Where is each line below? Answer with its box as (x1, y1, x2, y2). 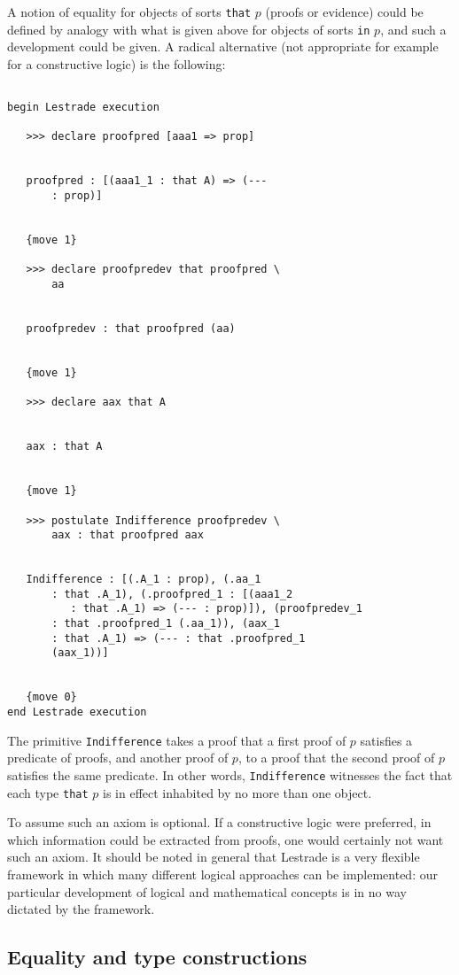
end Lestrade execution (7, 706, 147, 719)
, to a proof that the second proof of (237, 748, 435, 767)
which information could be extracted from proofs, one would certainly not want (7, 830, 444, 848)
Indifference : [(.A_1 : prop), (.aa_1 (26, 573, 261, 586)
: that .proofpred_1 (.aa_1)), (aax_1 (51, 617, 280, 631)
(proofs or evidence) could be (265, 3, 424, 20)
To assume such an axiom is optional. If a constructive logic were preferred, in (7, 813, 432, 832)
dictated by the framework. (7, 900, 155, 918)
